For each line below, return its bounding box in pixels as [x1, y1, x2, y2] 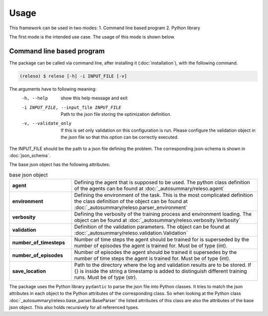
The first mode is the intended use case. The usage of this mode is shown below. [9, 34, 176, 40]
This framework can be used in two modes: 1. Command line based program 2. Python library [9, 25, 201, 31]
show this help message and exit [61, 95, 128, 101]
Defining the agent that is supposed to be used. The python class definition [74, 179, 250, 186]
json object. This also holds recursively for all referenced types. [9, 305, 139, 311]
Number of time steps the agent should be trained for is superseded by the [74, 236, 249, 243]
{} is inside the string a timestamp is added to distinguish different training [74, 268, 247, 275]
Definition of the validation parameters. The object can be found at [74, 224, 230, 231]
